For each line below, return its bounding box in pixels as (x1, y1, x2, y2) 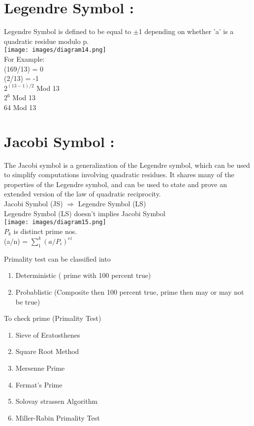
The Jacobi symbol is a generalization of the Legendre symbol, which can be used (4, 159, 250, 170)
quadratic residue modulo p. (4, 36, 89, 46)
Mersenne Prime (15, 362, 65, 373)
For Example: (4, 53, 45, 64)
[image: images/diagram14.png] (4, 46, 106, 54)
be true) (15, 296, 40, 307)
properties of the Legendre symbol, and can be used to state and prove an (4, 179, 227, 189)
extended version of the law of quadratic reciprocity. (4, 189, 161, 199)
